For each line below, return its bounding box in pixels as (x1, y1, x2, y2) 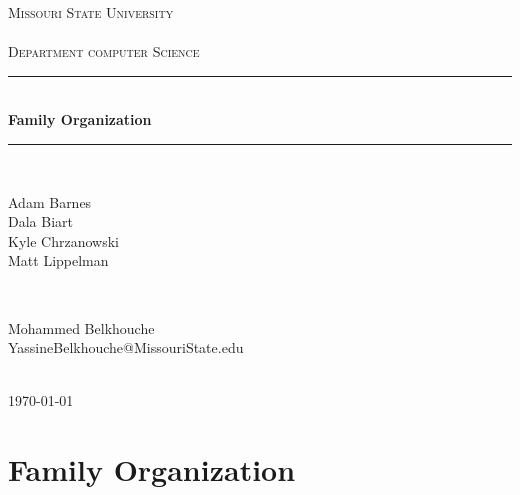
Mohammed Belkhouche (8, 317, 155, 338)
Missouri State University (8, 2, 174, 22)
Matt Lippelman (8, 250, 109, 271)
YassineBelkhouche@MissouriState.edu (8, 337, 244, 358)
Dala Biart (8, 211, 73, 232)
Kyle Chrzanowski (8, 230, 119, 251)
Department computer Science (8, 41, 200, 62)
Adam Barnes (8, 191, 92, 212)
